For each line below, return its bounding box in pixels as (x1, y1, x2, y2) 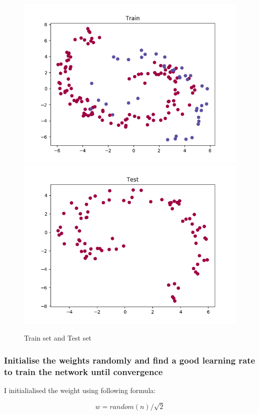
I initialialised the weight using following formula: (4, 385, 156, 395)
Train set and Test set (24, 333, 91, 343)
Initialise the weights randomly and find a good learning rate (4, 354, 255, 366)
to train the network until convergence (4, 365, 163, 378)
